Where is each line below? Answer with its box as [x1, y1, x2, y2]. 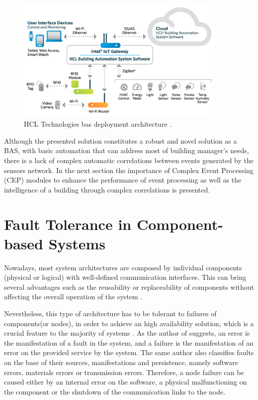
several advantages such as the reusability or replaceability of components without [4, 281, 255, 292]
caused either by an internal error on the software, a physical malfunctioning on [4, 377, 247, 387]
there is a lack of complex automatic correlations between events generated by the [4, 155, 254, 165]
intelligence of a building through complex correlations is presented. [4, 184, 210, 195]
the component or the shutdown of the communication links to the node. [4, 386, 226, 397]
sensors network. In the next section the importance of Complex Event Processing [4, 165, 254, 175]
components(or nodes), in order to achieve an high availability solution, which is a [4, 318, 254, 328]
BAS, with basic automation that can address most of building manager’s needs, [4, 145, 249, 156]
